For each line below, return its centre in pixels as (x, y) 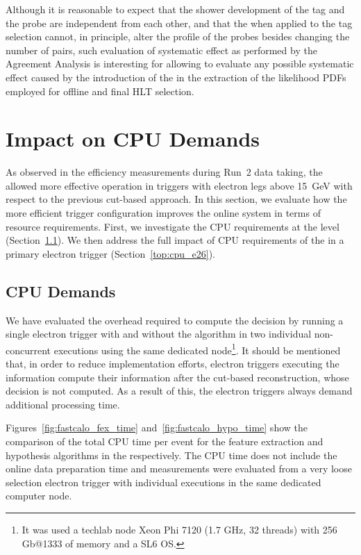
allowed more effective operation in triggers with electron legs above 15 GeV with (179, 185)
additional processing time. (63, 404)
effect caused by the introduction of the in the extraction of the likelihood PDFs (176, 77)
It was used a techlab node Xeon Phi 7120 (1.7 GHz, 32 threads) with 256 (179, 530)
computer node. (39, 496)
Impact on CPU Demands (133, 139)
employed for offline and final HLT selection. (100, 91)
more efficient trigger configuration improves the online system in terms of (163, 213)
